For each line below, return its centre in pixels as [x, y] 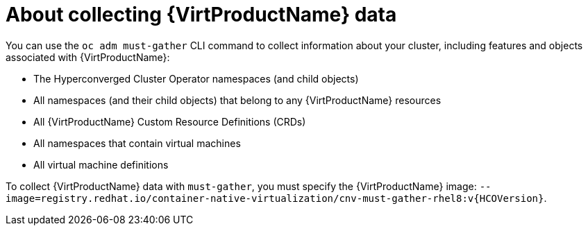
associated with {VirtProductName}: [88, 57]
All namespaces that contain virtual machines [137, 143]
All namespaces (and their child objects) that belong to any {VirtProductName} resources [237, 100]
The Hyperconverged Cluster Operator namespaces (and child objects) [196, 78]
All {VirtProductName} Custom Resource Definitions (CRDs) [170, 121]
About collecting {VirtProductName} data [201, 15]
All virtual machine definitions [101, 164]
